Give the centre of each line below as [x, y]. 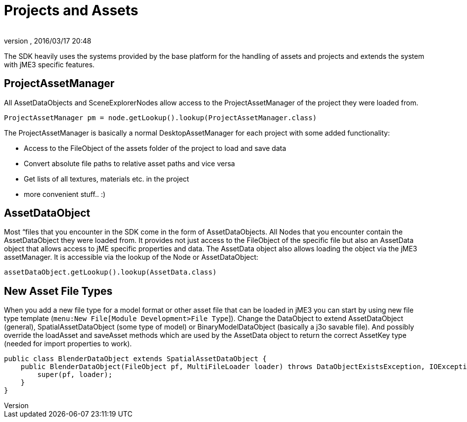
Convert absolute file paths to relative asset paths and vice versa [129, 163]
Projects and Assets [71, 10]
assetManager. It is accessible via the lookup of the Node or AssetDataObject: [131, 257]
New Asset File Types [58, 291]
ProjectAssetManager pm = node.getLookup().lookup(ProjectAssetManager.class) [161, 117]
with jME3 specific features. [49, 64]
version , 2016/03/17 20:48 [48, 41]
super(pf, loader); [75, 375]
